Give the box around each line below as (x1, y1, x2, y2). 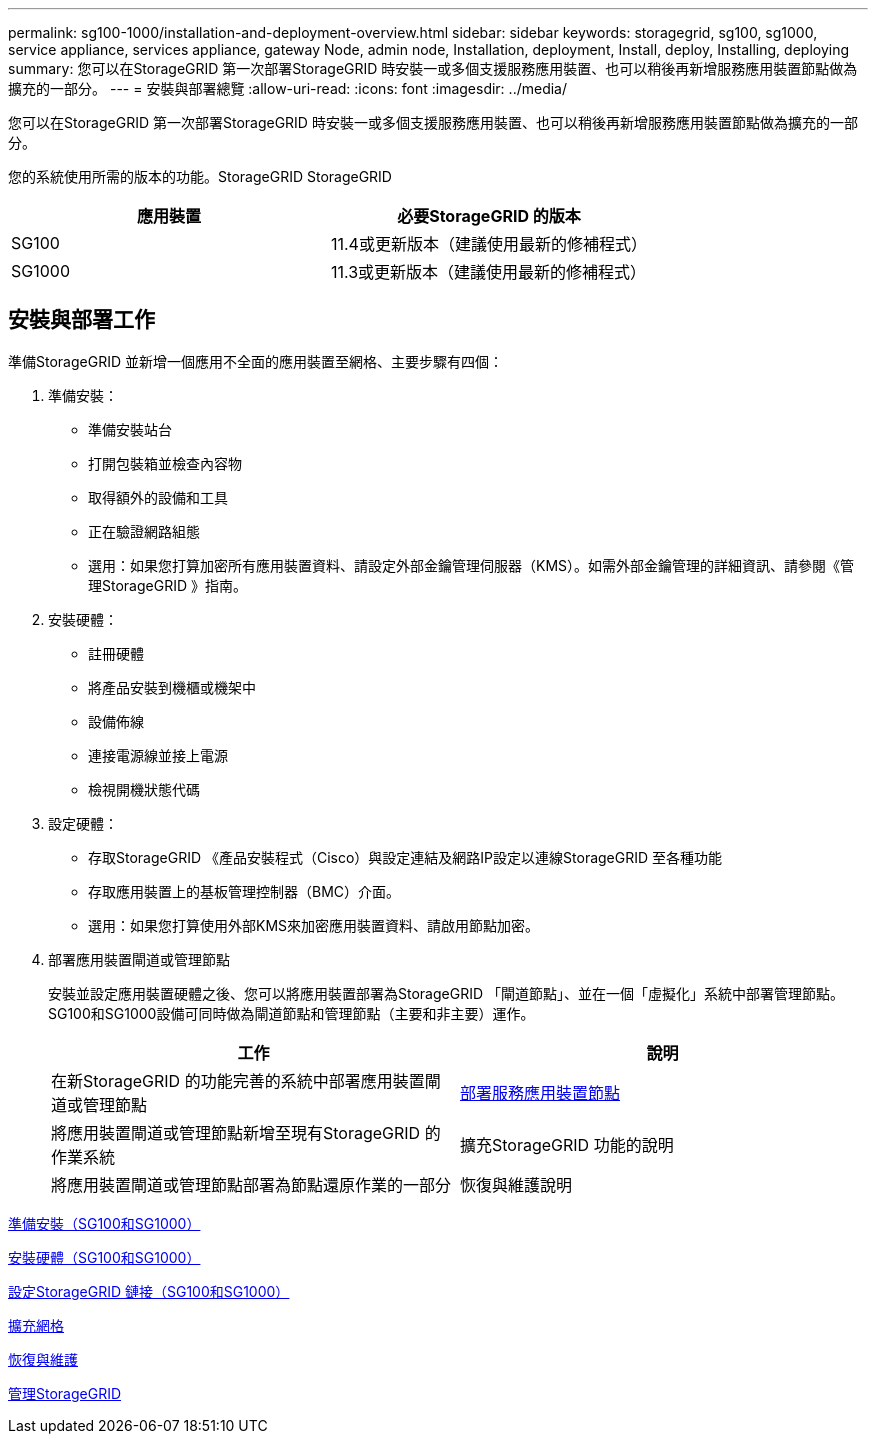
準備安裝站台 (88, 420, 172, 438)
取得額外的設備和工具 (88, 488, 228, 506)
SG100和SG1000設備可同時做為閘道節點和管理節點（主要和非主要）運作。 (48, 1004, 535, 1022)
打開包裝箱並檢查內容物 (88, 454, 242, 472)
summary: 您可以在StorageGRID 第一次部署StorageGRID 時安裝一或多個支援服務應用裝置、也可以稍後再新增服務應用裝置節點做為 (8, 60, 858, 77)
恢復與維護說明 (460, 1174, 573, 1195)
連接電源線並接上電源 (88, 746, 228, 764)
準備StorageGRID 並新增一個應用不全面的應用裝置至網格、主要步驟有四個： (8, 352, 503, 370)
